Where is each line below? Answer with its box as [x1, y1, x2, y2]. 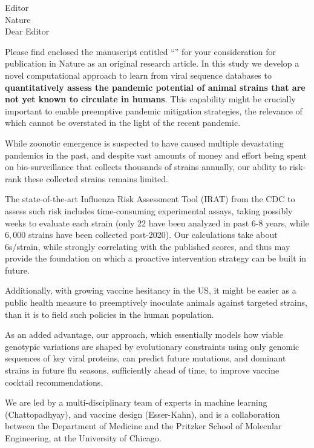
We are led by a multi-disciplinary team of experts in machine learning [5, 396, 267, 409]
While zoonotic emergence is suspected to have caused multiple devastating [5, 136, 284, 149]
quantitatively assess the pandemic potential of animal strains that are [5, 81, 306, 93]
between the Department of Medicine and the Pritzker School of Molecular [5, 420, 282, 432]
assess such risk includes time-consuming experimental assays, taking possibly [5, 204, 293, 217]
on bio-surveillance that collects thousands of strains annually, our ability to [5, 160, 287, 173]
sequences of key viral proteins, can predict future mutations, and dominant [5, 352, 286, 364]
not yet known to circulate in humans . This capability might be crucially [5, 93, 296, 105]
